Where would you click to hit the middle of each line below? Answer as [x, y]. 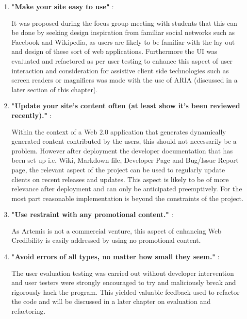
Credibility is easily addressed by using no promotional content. [106, 240]
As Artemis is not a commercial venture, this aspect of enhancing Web [116, 230]
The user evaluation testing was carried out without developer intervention [123, 273]
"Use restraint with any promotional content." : [92, 214]
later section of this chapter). [55, 89]
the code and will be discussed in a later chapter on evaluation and [111, 301]
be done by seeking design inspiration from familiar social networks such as [123, 32]
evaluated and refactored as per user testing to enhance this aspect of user [122, 60]
